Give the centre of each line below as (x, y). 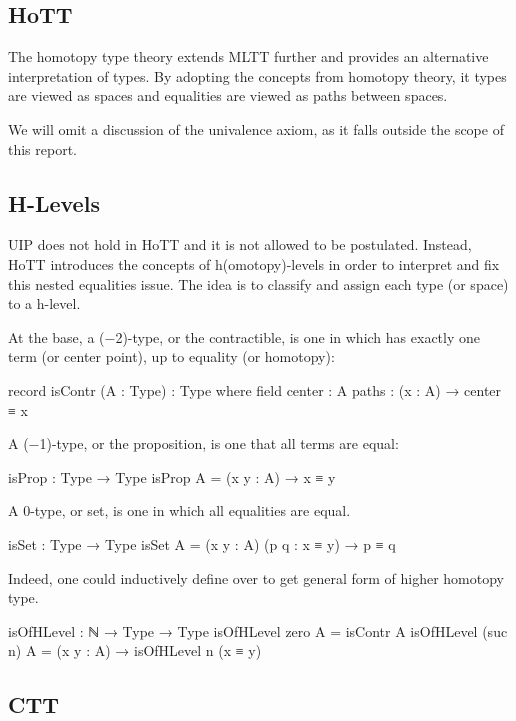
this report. (43, 148)
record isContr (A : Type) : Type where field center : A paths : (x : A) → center (255, 389)
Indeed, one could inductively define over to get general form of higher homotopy (256, 577)
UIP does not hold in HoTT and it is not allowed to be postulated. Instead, (240, 244)
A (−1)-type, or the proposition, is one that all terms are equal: (203, 443)
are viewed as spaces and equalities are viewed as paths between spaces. (228, 95)
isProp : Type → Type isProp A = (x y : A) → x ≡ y (172, 476)
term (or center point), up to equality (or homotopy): (171, 356)
